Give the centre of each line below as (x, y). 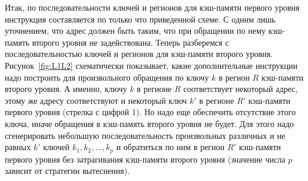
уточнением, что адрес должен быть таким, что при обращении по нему (135, 31)
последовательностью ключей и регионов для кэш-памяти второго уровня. (139, 54)
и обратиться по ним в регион (170, 147)
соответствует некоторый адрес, (241, 89)
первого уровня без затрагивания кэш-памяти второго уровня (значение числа (145, 159)
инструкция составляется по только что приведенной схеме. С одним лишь (140, 19)
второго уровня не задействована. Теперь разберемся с (131, 42)
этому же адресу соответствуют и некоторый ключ (96, 100)
